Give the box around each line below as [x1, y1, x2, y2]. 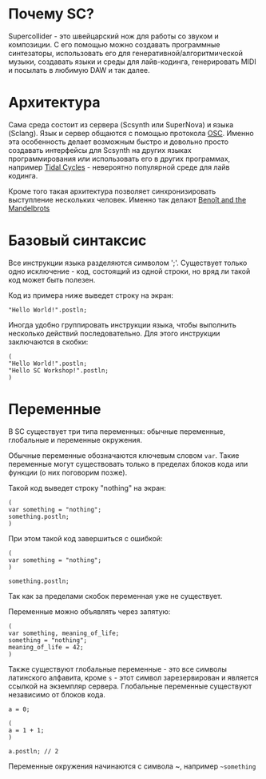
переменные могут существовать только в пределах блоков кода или [8, 459, 248, 468]
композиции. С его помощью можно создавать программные [8, 39, 220, 49]
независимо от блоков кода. [8, 689, 106, 699]
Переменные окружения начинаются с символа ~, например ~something [8, 761, 256, 771]
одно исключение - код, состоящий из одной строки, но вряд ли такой [8, 266, 251, 276]
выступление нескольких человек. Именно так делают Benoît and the [8, 195, 247, 204]
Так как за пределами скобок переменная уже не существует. [8, 591, 223, 600]
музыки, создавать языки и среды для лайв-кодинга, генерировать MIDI [8, 57, 257, 66]
